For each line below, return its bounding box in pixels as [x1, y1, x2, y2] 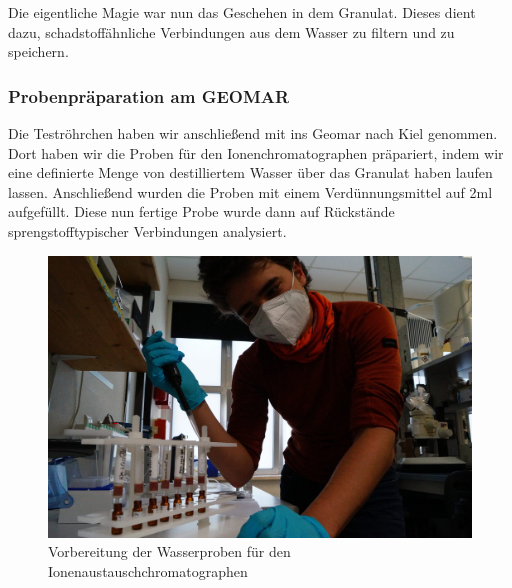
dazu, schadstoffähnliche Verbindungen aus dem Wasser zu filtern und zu [8, 21, 455, 42]
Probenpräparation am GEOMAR [8, 83, 290, 108]
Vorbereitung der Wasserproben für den [48, 541, 291, 562]
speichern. [8, 41, 69, 62]
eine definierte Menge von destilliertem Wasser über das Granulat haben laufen [8, 162, 493, 183]
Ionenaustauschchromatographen [48, 560, 248, 581]
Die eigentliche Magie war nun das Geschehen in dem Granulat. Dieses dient [8, 2, 476, 22]
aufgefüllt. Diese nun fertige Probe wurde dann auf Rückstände [8, 201, 395, 222]
